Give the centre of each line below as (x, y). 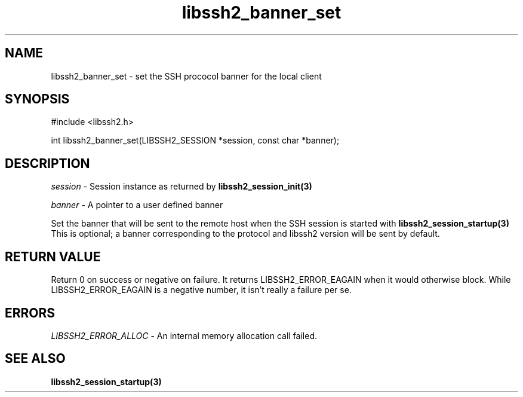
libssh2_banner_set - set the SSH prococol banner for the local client (186, 76)
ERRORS (30, 313)
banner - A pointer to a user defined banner (137, 205)
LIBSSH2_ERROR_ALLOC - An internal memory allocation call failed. (184, 335)
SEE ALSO (35, 359)
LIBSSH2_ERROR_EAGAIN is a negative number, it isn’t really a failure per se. (201, 290)
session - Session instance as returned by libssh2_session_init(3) (181, 187)
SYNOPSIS (37, 99)
